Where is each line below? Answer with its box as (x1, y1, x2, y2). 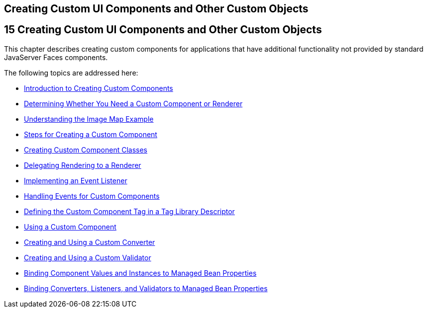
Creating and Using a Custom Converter (24, 237, 155, 246)
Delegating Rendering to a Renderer (24, 160, 141, 169)
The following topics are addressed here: (4, 68, 138, 77)
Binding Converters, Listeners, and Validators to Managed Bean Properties (24, 284, 268, 293)
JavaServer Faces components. (4, 53, 108, 62)
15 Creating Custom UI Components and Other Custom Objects (4, 23, 322, 36)
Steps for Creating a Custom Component (24, 130, 157, 139)
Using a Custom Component (24, 222, 116, 231)
